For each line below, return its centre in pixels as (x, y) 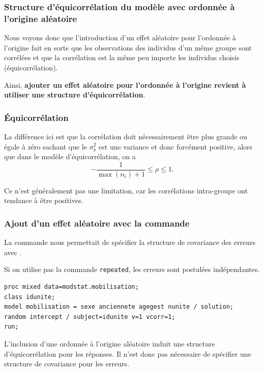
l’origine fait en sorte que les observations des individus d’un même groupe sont (128, 47)
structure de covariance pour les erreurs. (67, 364)
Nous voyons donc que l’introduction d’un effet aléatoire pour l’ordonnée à (120, 38)
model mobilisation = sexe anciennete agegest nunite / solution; (119, 307)
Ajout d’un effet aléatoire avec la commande (97, 223)
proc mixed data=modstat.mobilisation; (71, 287)
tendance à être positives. (44, 200)
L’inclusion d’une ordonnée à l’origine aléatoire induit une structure (110, 343)
